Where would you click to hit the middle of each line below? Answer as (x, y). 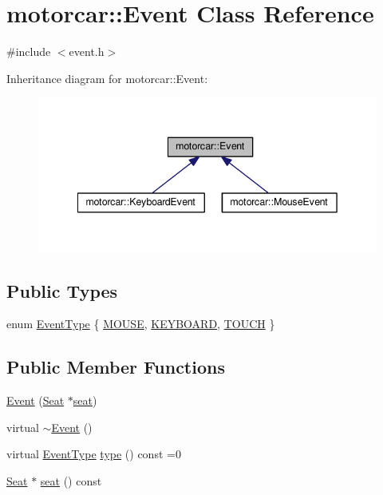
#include (29, 51)
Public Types (62, 290)
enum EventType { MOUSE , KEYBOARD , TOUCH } (141, 324)
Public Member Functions (116, 367)
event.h (87, 51)
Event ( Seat (36, 400)
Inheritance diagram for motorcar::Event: (107, 78)
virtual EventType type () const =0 (94, 454)
